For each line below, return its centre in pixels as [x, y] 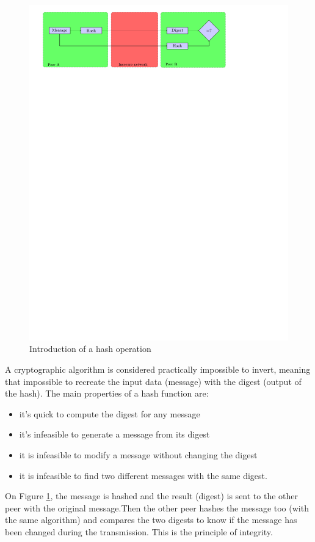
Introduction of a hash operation [90, 349]
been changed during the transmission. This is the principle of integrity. [139, 532]
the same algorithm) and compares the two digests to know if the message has [151, 520]
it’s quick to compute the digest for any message [110, 413]
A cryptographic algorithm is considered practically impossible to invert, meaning [158, 369]
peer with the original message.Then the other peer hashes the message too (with [157, 507]
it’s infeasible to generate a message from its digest [114, 434]
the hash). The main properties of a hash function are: [107, 393]
